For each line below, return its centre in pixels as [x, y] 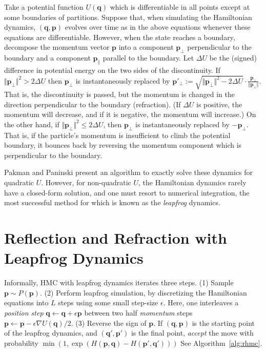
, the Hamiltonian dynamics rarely [192, 182]
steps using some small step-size [108, 302]
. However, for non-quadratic [86, 182]
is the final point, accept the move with [192, 333]
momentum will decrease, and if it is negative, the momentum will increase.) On [130, 114]
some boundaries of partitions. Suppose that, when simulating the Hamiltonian [128, 17]
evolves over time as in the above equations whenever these [158, 27]
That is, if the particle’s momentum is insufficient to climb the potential [117, 135]
